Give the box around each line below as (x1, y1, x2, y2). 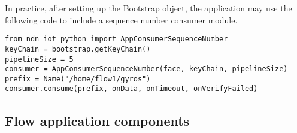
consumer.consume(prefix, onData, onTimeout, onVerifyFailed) (5, 84, 258, 93)
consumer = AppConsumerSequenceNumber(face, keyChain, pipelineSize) (5, 65, 288, 74)
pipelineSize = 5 (5, 55, 74, 64)
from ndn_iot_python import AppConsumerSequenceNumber (5, 35, 228, 44)
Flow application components (5, 111, 190, 129)
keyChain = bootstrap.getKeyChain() (5, 44, 151, 53)
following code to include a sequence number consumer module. (5, 13, 238, 26)
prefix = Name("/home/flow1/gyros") (5, 74, 151, 83)
